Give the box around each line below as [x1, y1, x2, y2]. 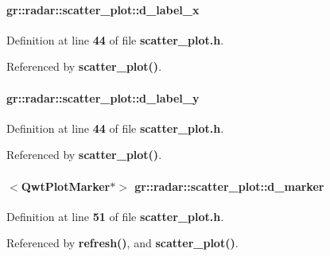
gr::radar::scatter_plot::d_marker [134, 177, 324, 194]
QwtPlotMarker [21, 177, 111, 194]
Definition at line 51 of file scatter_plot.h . [6, 208, 224, 224]
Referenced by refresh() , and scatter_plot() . [6, 235, 239, 251]
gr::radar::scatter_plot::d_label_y [6, 89, 200, 106]
